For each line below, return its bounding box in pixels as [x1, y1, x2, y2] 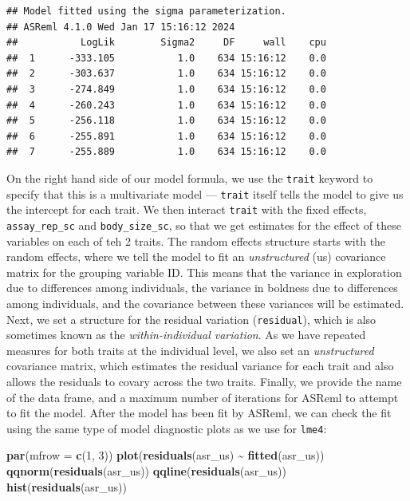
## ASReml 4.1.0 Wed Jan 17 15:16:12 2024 [6, 21, 235, 33]
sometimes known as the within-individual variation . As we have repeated [6, 326, 366, 343]
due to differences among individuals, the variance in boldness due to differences [6, 279, 398, 296]
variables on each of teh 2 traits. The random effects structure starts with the [6, 232, 386, 249]
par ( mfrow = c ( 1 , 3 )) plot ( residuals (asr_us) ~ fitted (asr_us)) [6, 447, 325, 464]
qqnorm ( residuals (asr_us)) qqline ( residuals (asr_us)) [6, 463, 286, 479]
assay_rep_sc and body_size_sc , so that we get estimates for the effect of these [6, 216, 401, 233]
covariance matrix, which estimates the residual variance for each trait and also [6, 357, 394, 374]
